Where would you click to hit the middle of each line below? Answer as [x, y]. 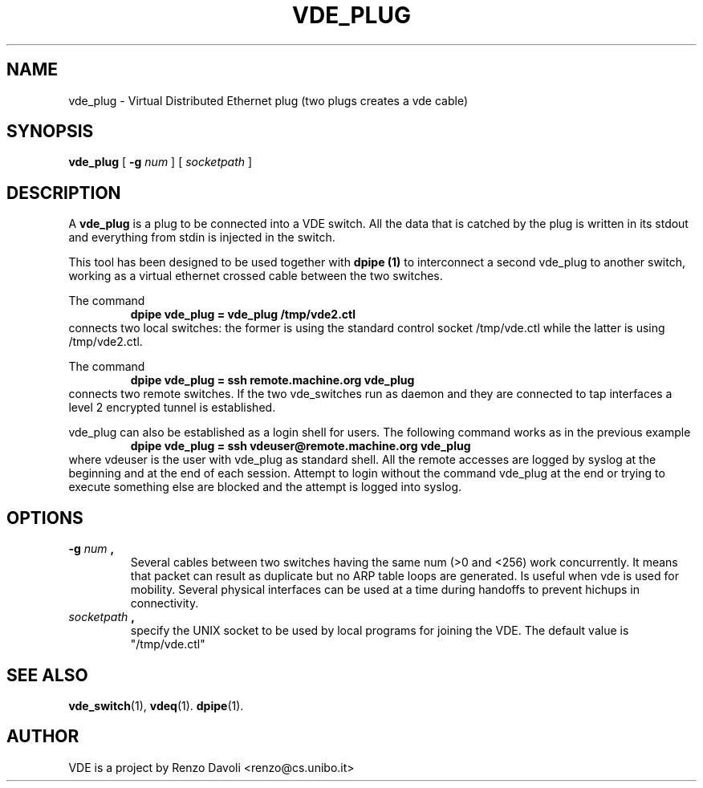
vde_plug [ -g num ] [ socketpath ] [161, 162]
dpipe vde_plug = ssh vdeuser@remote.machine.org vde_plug [301, 446]
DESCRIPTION [64, 193]
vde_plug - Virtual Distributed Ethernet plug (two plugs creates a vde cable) [268, 100]
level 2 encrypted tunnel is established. [172, 408]
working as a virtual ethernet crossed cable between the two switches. [256, 276]
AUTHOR [43, 737]
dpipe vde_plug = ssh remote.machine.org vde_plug [272, 380]
